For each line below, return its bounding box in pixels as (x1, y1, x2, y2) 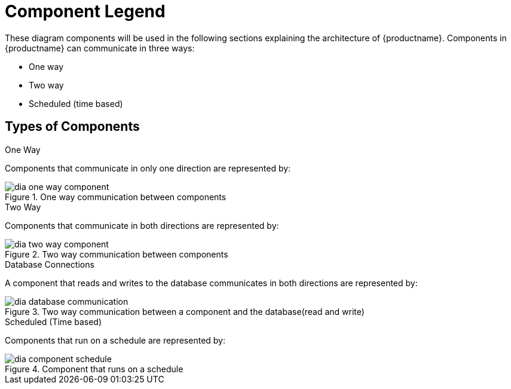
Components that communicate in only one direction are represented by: (5, 163, 291, 173)
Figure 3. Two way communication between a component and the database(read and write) (5, 306, 365, 317)
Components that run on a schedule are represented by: (5, 335, 226, 345)
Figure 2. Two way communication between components (5, 249, 228, 259)
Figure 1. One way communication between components (5, 191, 227, 202)
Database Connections (5, 259, 94, 269)
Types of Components (5, 119, 140, 134)
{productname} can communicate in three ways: (5, 42, 195, 53)
